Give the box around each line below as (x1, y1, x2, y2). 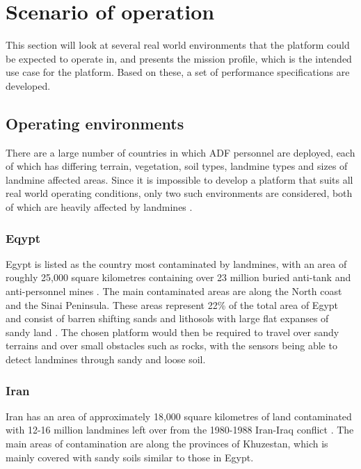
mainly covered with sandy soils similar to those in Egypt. (6, 450, 254, 464)
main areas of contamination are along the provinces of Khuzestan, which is (6, 436, 328, 451)
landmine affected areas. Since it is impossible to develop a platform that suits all (6, 172, 353, 186)
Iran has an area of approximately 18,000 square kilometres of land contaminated (6, 408, 352, 423)
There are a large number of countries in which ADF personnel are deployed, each (6, 145, 355, 159)
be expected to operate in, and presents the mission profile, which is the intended (6, 51, 352, 65)
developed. (6, 78, 51, 93)
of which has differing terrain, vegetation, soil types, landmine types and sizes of (6, 159, 348, 173)
